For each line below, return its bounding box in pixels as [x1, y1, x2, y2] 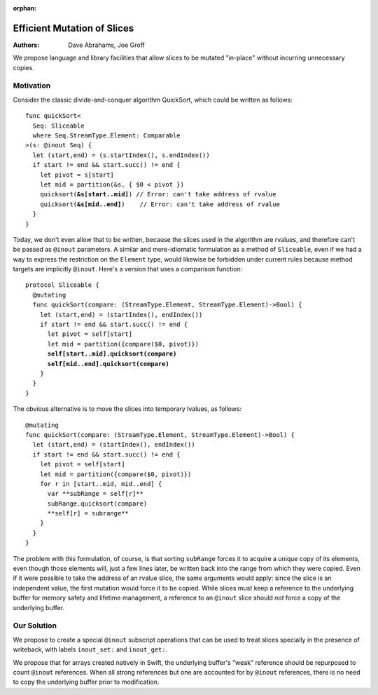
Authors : [13, 41, 40, 49]
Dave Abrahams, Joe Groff [68, 41, 145, 49]
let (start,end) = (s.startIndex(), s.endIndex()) [32, 151, 210, 159]
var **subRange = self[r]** [47, 490, 143, 498]
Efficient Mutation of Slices [13, 22, 134, 34]
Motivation [13, 81, 51, 90]
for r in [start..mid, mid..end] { [39, 480, 162, 487]
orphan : [13, 4, 37, 12]
